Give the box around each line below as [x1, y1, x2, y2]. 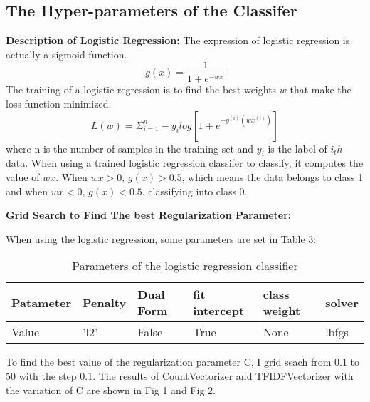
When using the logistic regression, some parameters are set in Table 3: [6, 231, 317, 246]
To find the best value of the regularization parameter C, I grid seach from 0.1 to [6, 354, 359, 369]
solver [325, 294, 359, 311]
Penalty [83, 294, 127, 311]
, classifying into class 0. [142, 183, 248, 198]
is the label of [268, 140, 327, 155]
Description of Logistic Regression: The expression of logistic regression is [6, 33, 350, 48]
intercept [193, 302, 245, 319]
